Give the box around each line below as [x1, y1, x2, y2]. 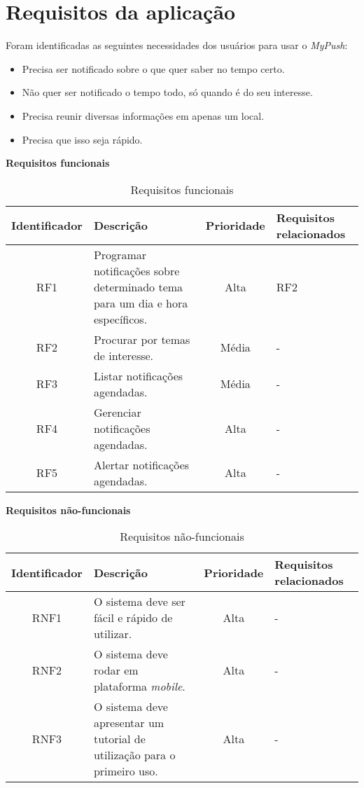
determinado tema [93, 278, 183, 295]
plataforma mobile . [93, 678, 185, 695]
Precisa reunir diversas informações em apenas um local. [22, 108, 265, 123]
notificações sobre [93, 262, 180, 279]
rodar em [93, 662, 139, 679]
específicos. [93, 310, 148, 327]
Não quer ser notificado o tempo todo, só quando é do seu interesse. [22, 85, 313, 99]
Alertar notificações [93, 456, 190, 473]
